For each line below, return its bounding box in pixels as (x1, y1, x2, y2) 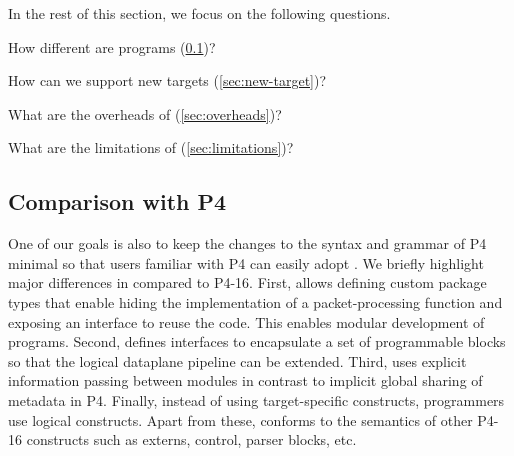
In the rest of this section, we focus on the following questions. (8, 3, 391, 23)
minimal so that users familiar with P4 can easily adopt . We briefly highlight (8, 252, 484, 273)
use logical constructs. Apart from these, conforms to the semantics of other (8, 409, 473, 430)
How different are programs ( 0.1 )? (8, 36, 216, 57)
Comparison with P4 (8, 186, 227, 217)
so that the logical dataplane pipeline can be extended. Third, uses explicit (8, 350, 467, 371)
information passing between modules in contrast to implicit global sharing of (8, 370, 483, 391)
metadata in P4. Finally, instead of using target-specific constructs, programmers (8, 389, 505, 410)
